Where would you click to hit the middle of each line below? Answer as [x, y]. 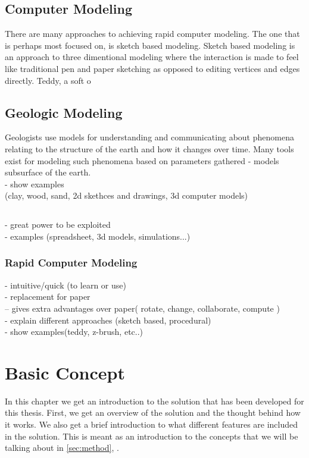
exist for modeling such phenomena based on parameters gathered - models [142, 160]
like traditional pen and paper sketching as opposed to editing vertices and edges [152, 68]
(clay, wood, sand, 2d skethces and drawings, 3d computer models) [127, 195]
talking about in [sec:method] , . [62, 448]
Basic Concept [65, 372]
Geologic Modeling [64, 112]
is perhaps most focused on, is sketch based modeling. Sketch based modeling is [150, 45]
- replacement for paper [48, 297]
